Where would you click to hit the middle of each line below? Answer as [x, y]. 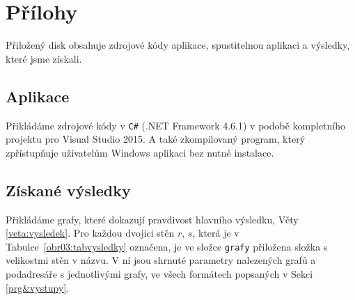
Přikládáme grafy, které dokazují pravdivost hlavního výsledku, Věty [152, 219]
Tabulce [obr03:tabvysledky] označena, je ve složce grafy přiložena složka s [167, 246]
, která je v [216, 233]
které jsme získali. [44, 58]
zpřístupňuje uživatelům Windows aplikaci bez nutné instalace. [140, 152]
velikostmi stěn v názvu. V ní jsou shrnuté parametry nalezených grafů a [161, 260]
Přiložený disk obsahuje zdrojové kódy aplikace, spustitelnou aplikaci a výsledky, [178, 45]
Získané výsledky [68, 190]
